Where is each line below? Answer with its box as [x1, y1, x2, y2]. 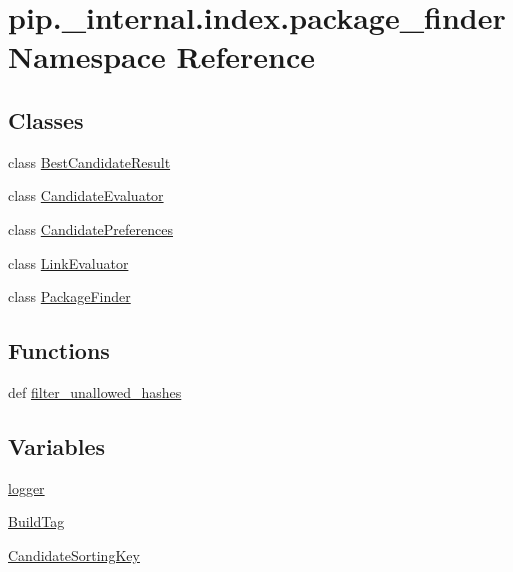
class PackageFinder [8, 286, 131, 307]
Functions [8, 335, 110, 366]
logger [8, 477, 45, 498]
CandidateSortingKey [8, 544, 140, 565]
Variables [8, 430, 106, 461]
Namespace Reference [8, 36, 315, 77]
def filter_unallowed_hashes [8, 381, 182, 402]
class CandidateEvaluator [8, 185, 164, 206]
